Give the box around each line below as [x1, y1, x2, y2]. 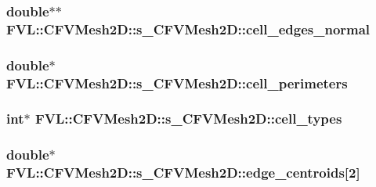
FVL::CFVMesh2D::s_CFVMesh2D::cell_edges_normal [6, 19, 371, 38]
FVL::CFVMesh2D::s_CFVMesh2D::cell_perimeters [6, 73, 348, 92]
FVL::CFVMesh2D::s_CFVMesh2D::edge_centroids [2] [6, 163, 360, 182]
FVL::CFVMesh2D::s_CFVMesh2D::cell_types [34, 109, 342, 128]
